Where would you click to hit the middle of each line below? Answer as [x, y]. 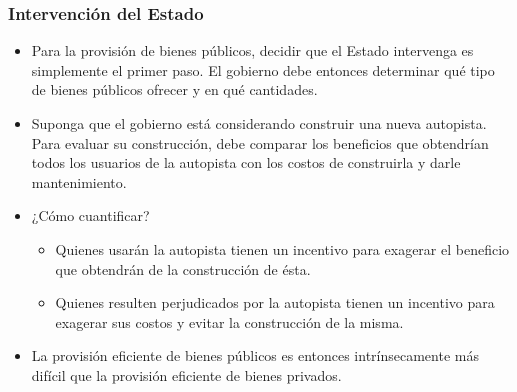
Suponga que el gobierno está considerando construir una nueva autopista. [259, 123]
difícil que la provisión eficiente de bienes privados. [186, 374]
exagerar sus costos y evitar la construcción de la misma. [229, 321]
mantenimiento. [79, 181]
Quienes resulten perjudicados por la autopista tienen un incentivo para [275, 302]
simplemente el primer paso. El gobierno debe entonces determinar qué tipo [263, 69]
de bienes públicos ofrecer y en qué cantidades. [174, 89]
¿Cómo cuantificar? [90, 215]
